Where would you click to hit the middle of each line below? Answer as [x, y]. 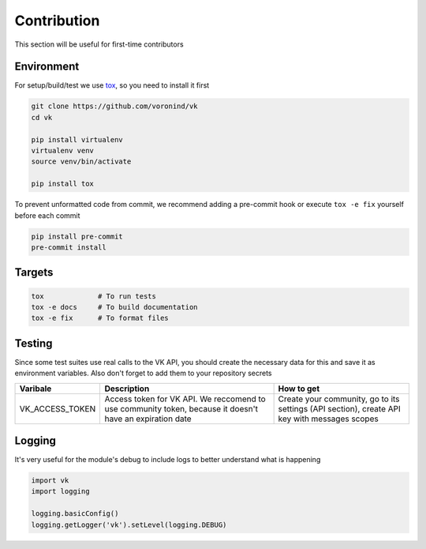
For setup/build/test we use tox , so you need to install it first [112, 85]
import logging [60, 491]
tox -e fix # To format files [100, 318]
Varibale [35, 389]
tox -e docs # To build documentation [114, 307]
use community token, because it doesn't [181, 408]
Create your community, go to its [339, 399]
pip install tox [63, 184]
